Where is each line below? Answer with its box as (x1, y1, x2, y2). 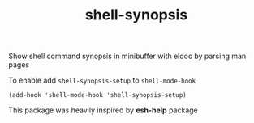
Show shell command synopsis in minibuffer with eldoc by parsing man (8, 51, 247, 61)
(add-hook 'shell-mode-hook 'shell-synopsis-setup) (8, 91, 187, 100)
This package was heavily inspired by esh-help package (8, 105, 199, 115)
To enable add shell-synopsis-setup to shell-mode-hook (8, 75, 196, 86)
